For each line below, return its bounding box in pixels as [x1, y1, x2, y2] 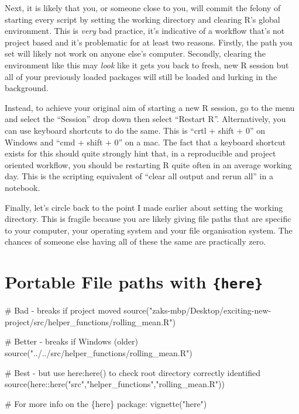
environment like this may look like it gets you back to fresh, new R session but [5, 58, 289, 71]
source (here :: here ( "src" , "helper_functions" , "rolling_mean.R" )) [5, 378, 225, 390]
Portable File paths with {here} [5, 270, 263, 294]
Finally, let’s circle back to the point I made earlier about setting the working [5, 201, 283, 213]
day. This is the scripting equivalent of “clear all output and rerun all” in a [5, 170, 273, 182]
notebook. [5, 181, 40, 193]
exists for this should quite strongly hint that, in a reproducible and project [5, 147, 276, 159]
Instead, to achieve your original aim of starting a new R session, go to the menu [5, 101, 295, 113]
